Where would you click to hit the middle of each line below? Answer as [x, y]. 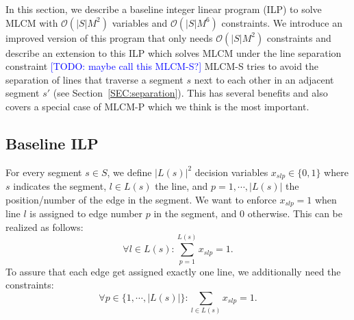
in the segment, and [195, 213]
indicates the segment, [60, 186]
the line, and [181, 186]
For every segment [44, 172]
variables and [140, 22]
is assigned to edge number [86, 213]
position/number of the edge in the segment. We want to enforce [141, 199]
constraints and [299, 37]
